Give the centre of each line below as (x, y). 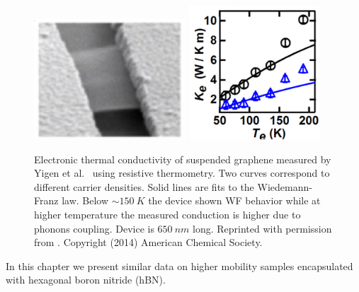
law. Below (85, 200)
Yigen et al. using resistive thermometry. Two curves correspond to (182, 173)
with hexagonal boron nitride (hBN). (86, 280)
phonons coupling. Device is (94, 228)
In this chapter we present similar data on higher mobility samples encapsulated (179, 265)
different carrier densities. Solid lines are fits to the (144, 186)
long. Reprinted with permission (262, 228)
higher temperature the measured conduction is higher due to (167, 214)
